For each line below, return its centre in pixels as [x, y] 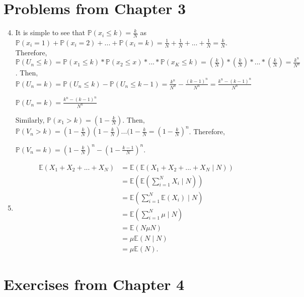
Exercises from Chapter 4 [94, 284]
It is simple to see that [50, 32]
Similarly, [30, 119]
